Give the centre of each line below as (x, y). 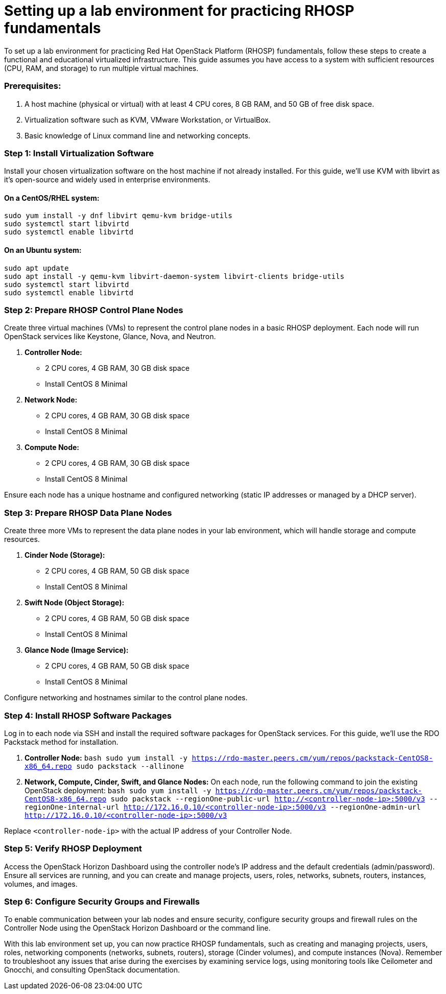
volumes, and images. (41, 884)
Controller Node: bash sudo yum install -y (106, 758)
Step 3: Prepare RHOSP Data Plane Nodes (88, 513)
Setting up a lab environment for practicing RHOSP (179, 11)
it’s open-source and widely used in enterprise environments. (107, 180)
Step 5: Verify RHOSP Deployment (73, 849)
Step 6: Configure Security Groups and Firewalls (102, 902)
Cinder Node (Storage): (65, 555)
